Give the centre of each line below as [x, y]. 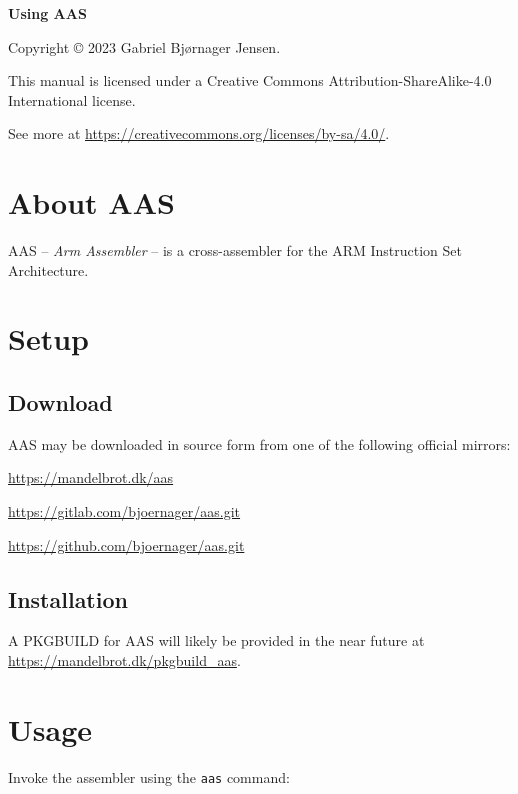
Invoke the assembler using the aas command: [149, 776]
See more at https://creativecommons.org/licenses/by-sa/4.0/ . [199, 133]
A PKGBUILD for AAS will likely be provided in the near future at [216, 640]
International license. [72, 99]
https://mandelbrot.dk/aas [91, 477]
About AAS [91, 202]
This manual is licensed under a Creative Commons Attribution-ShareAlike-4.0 [250, 80]
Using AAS [47, 13]
